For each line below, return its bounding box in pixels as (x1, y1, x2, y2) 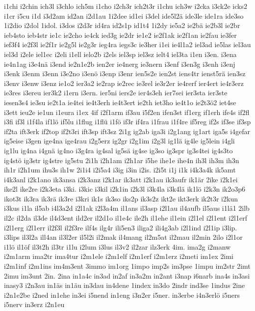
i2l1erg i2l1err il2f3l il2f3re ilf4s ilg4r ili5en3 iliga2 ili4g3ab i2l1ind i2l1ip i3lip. (4, 222, 237, 232)
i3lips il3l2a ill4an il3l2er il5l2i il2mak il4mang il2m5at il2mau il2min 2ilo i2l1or (4, 232, 243, 242)
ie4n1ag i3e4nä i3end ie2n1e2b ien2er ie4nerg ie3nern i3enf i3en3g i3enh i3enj (4, 58, 235, 69)
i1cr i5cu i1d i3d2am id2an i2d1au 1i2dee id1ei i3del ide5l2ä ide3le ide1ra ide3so (4, 10, 244, 21)
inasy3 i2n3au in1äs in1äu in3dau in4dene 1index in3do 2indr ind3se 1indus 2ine (4, 280, 245, 290)
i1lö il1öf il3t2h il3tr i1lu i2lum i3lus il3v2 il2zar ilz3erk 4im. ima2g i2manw (4, 241, 231, 252)
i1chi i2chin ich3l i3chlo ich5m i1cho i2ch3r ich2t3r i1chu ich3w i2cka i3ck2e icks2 (4, 1, 247, 11)
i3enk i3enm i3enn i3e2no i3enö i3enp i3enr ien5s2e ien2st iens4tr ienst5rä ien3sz (4, 68, 246, 79)
